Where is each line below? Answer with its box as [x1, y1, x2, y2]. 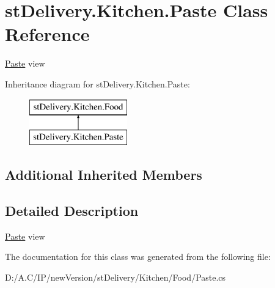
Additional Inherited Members [5, 165, 202, 184]
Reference [5, 21, 90, 46]
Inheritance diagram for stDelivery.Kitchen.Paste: [5, 77, 190, 90]
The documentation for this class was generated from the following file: [5, 250, 271, 263]
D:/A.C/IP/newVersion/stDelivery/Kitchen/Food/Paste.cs [5, 270, 226, 283]
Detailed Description [5, 201, 139, 220]
